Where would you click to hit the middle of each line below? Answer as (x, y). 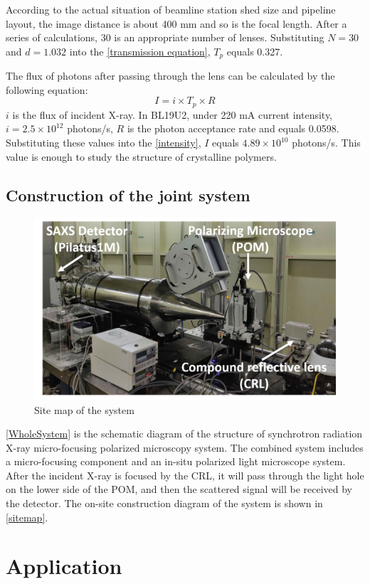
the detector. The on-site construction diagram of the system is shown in (164, 503)
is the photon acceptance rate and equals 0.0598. (233, 128)
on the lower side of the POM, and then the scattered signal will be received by (179, 489)
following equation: (47, 89)
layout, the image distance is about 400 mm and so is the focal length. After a (176, 23)
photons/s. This (326, 143)
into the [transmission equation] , (140, 51)
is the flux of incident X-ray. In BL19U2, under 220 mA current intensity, (173, 114)
